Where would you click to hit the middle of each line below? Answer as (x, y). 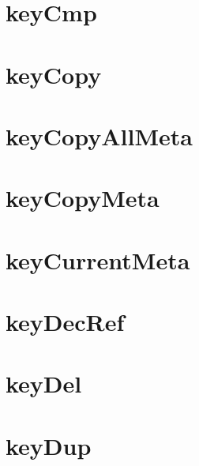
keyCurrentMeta (98, 259)
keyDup (49, 445)
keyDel (44, 383)
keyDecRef (65, 322)
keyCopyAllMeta (99, 135)
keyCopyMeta (83, 198)
